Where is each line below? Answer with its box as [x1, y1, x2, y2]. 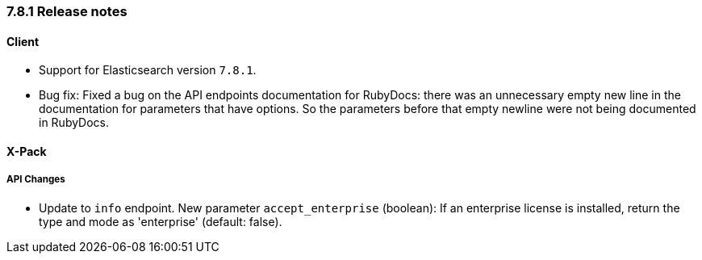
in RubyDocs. [39, 115, 110, 130]
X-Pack [6, 144, 47, 158]
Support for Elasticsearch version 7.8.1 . [39, 63, 257, 78]
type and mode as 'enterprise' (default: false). [39, 214, 282, 229]
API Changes [6, 174, 65, 186]
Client [6, 34, 40, 48]
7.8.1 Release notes [6, 3, 127, 19]
